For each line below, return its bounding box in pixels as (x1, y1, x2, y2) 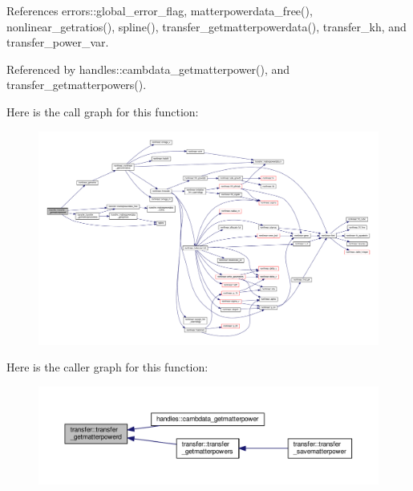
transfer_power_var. (6, 34, 109, 51)
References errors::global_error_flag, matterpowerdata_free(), (6, 2, 313, 18)
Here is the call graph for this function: (6, 103, 199, 120)
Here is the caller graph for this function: (6, 359, 209, 375)
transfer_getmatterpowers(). (6, 76, 147, 93)
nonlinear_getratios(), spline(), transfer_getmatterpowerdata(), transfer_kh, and (6, 18, 407, 34)
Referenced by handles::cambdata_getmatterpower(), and (6, 60, 290, 77)
